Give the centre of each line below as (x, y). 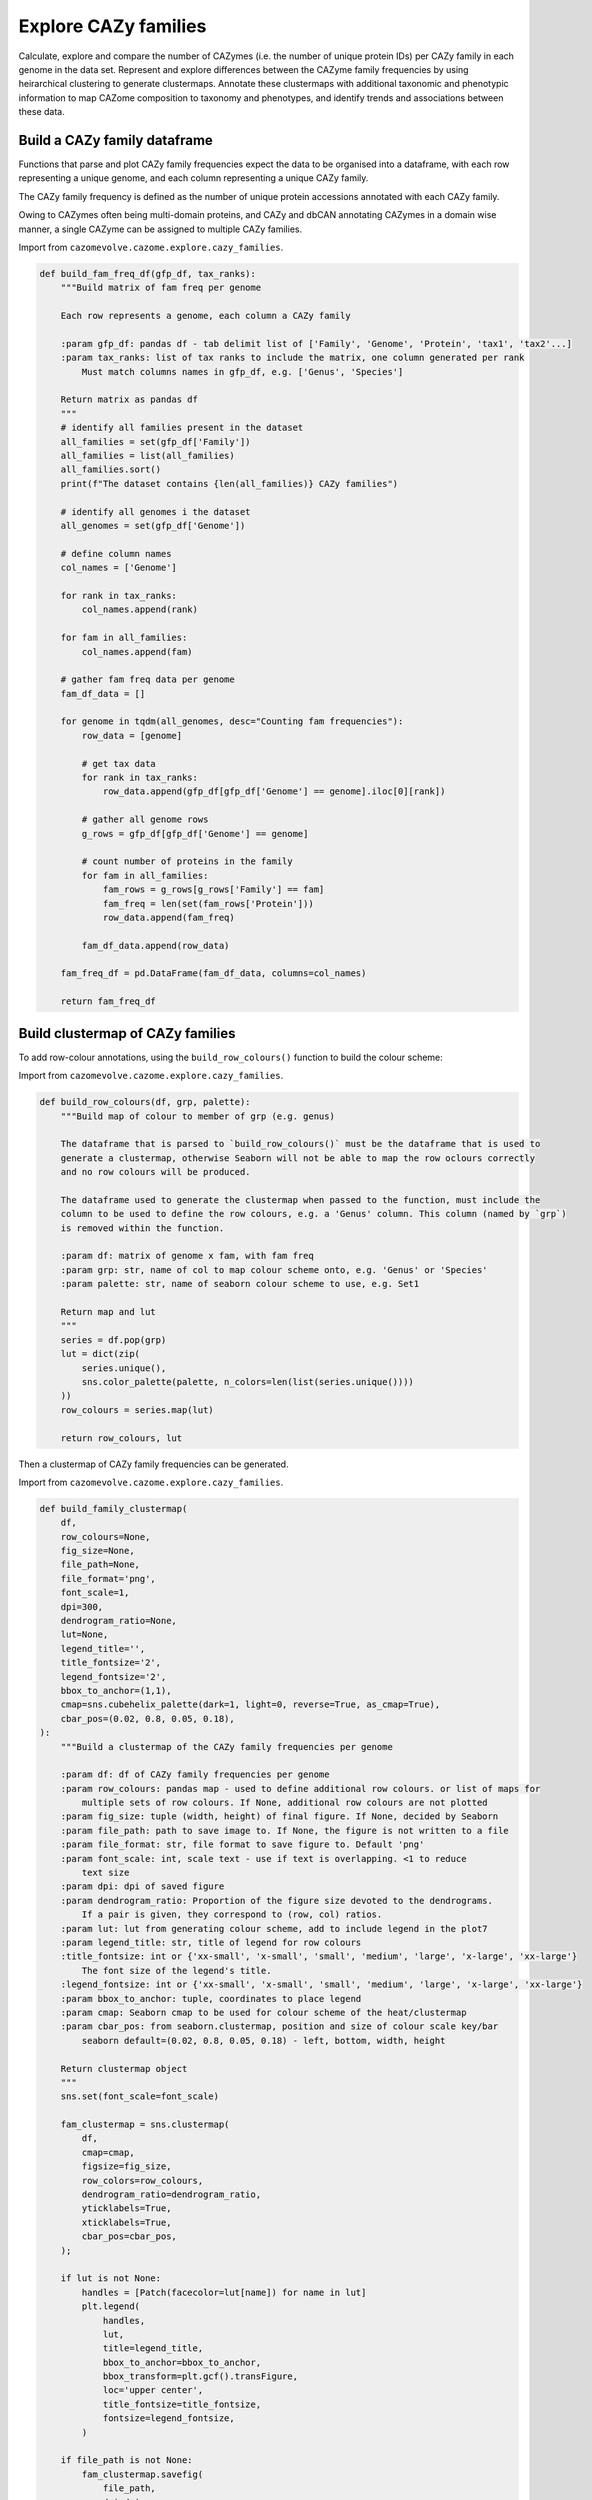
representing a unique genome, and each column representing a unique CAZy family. (193, 178)
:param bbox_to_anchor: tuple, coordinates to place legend (211, 1998)
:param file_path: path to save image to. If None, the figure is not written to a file (284, 1830)
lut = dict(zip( (100, 1354)
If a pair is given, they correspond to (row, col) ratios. (232, 1914)
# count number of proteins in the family (187, 861)
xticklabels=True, (126, 2222)
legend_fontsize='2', (113, 1676)
